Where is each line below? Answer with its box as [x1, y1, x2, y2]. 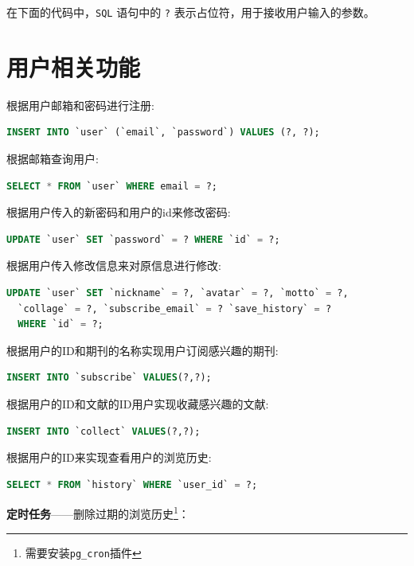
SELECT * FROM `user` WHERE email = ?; [6, 180, 217, 192]
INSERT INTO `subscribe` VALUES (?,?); [6, 372, 212, 384]
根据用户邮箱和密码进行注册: [6, 96, 154, 113]
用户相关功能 [6, 50, 141, 83]
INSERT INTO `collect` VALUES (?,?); [6, 425, 201, 437]
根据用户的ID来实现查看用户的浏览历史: [6, 449, 212, 466]
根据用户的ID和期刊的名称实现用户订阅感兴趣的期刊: [6, 342, 279, 358]
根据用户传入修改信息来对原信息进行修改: [6, 257, 221, 274]
